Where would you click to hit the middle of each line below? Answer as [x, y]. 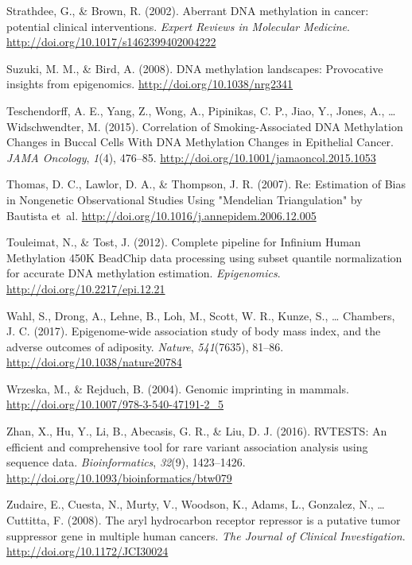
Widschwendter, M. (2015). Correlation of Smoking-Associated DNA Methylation [205, 126]
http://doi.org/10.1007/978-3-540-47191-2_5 [115, 404]
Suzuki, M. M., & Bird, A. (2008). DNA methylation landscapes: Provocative [195, 68]
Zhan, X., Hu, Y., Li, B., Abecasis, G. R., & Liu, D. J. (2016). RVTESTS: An [197, 431]
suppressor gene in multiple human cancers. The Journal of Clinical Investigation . [206, 535]
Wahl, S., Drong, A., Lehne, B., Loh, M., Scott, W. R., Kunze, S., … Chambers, [201, 315]
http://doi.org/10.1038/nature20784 [94, 362]
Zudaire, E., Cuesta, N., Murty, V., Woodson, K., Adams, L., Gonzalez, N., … [196, 504]
